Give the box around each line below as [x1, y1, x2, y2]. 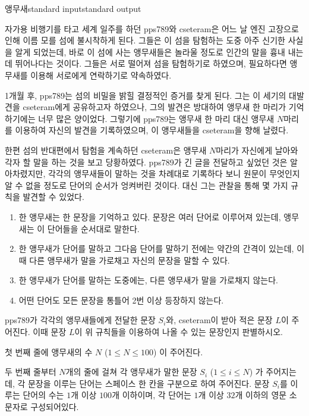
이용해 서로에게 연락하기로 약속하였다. [30, 68, 172, 81]
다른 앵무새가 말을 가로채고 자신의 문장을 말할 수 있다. [29, 254, 230, 266]
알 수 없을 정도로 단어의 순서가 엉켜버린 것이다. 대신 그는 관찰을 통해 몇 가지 [5, 179, 288, 191]
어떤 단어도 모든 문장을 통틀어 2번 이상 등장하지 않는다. [18, 293, 224, 306]
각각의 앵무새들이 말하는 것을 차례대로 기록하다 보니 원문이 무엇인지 [48, 167, 300, 180]
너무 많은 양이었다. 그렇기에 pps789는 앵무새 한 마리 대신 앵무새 [38, 112, 275, 124]
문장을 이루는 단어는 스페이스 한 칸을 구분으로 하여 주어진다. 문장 [27, 377, 270, 389]
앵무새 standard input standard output [5, 2, 141, 14]
